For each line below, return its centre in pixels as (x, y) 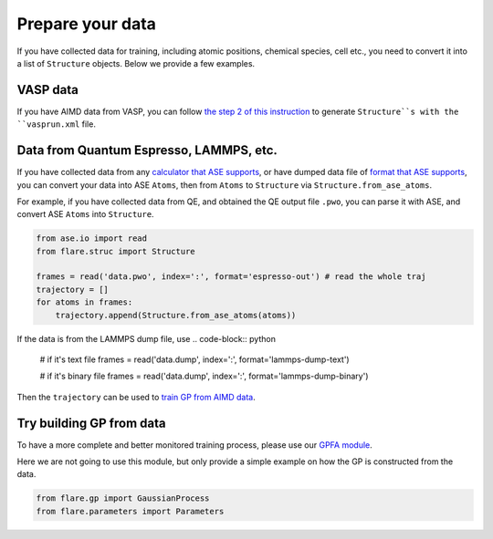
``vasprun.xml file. (56, 124)
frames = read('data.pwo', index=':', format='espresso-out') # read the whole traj (231, 277)
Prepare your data (87, 24)
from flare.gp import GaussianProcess (123, 498)
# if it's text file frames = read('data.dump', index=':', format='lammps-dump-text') (195, 359)
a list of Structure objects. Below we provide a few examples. (136, 63)
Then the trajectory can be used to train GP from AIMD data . (136, 397)
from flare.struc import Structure (115, 251)
